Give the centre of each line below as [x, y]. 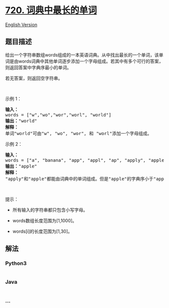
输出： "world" [21, 121]
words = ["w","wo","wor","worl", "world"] [58, 115]
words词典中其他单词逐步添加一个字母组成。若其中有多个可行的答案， [91, 61]
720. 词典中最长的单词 [51, 10]
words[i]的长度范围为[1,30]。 [43, 231]
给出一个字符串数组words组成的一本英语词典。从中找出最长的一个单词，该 [82, 55]
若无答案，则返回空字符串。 [34, 78]
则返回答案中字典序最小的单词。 [38, 67]
